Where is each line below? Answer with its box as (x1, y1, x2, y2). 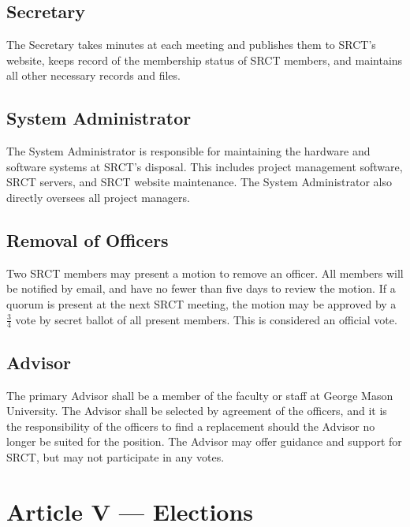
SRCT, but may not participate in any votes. (6, 448, 225, 465)
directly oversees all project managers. (6, 189, 190, 205)
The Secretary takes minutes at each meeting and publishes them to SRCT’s (6, 36, 376, 53)
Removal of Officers (6, 227, 169, 252)
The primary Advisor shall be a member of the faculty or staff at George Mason (6, 387, 393, 403)
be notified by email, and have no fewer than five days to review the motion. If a (6, 280, 396, 297)
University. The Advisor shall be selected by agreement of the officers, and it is (6, 402, 387, 419)
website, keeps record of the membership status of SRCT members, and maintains (6, 51, 403, 68)
